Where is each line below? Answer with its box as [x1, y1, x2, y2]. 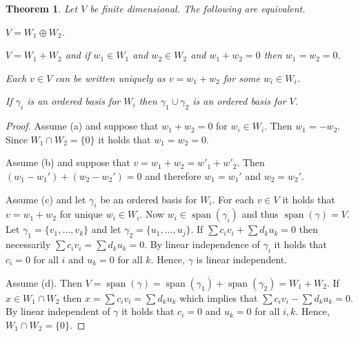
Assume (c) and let [6, 192, 86, 206]
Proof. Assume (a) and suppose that [6, 119, 159, 133]
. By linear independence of [144, 237, 260, 252]
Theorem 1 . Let [6, 1, 78, 15]
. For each [212, 192, 255, 206]
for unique [59, 207, 103, 221]
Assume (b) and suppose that [6, 155, 130, 170]
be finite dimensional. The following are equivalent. [90, 1, 306, 15]
